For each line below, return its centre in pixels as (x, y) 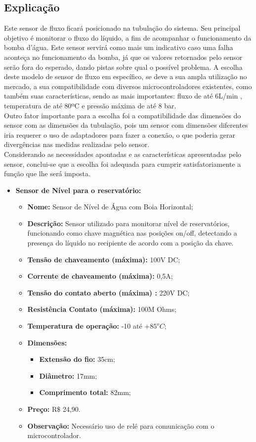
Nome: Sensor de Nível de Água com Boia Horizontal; (110, 207)
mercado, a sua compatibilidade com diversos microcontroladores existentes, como (128, 86)
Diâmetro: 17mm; (68, 375)
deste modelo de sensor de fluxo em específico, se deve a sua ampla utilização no (126, 76)
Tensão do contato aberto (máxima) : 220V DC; (108, 292)
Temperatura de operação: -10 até (85, 326)
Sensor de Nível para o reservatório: (78, 190)
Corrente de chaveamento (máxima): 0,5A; (100, 276)
